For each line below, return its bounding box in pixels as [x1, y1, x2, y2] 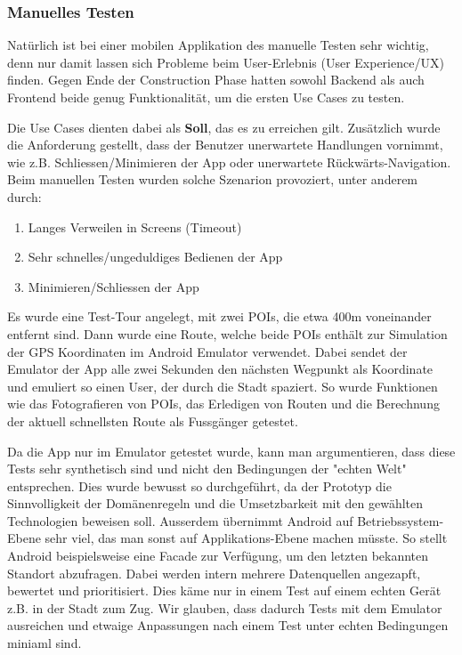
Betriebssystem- [357, 511, 444, 530]
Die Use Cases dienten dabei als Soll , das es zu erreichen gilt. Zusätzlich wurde [7, 117, 441, 136]
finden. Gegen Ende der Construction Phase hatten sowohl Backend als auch [7, 70, 425, 89]
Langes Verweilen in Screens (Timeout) [28, 217, 242, 236]
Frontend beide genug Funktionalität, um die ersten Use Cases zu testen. [7, 88, 405, 106]
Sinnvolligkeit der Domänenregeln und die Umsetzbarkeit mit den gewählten [7, 494, 424, 513]
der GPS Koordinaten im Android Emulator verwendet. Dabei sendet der [7, 342, 408, 360]
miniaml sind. [7, 634, 82, 652]
